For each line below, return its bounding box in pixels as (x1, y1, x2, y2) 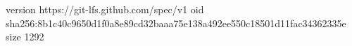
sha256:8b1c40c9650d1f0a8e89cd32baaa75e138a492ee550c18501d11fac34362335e (6, 15, 346, 30)
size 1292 (6, 29, 44, 44)
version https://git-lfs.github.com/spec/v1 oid (6, 2, 204, 16)
